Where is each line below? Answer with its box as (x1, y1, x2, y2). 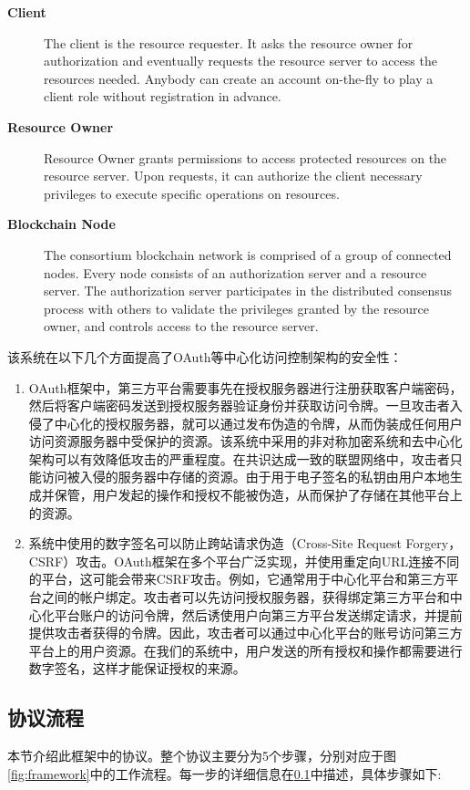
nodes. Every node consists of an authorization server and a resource (44, 263, 427, 282)
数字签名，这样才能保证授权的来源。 (28, 659, 246, 678)
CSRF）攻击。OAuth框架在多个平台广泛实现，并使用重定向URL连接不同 (28, 551, 460, 570)
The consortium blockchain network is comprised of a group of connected (44, 244, 452, 264)
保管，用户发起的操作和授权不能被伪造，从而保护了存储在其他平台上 (54, 485, 463, 504)
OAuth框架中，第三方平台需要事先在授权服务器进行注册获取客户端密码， (28, 378, 463, 397)
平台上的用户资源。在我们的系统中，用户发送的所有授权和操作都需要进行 (28, 640, 463, 660)
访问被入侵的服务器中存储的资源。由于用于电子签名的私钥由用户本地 (41, 467, 450, 486)
